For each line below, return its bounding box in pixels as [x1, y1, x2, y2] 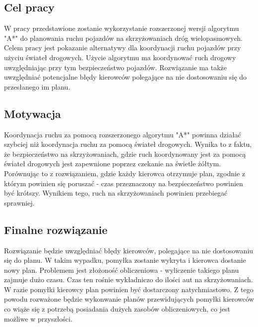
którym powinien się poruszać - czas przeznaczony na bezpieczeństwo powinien [4, 178, 243, 188]
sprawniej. [4, 197, 35, 208]
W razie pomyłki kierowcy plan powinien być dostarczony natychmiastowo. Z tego [4, 284, 254, 294]
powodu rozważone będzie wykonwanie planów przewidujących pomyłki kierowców [4, 294, 254, 304]
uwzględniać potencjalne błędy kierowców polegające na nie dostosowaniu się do [4, 72, 247, 82]
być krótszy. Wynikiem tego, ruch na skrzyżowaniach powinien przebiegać [4, 188, 228, 198]
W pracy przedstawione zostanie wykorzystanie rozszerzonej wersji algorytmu [4, 23, 239, 33]
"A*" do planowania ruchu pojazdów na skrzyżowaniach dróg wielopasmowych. [4, 32, 243, 43]
